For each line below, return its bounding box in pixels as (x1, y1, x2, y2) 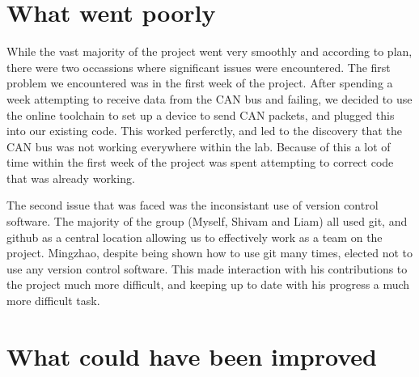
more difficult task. (6, 292, 100, 309)
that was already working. (6, 169, 135, 186)
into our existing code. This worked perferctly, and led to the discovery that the (6, 122, 402, 139)
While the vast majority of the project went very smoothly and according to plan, (6, 43, 413, 60)
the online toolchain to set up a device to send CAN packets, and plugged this (6, 106, 395, 123)
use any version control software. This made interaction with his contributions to (6, 260, 408, 277)
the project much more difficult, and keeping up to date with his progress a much (6, 276, 410, 293)
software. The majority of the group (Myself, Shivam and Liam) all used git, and (6, 213, 408, 230)
